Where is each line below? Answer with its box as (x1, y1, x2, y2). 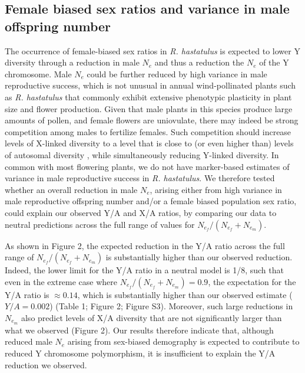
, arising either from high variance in (150, 183, 282, 195)
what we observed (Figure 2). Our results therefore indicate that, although (5, 323, 274, 336)
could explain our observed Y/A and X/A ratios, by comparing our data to (5, 206, 277, 218)
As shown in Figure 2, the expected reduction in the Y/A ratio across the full (5, 239, 285, 251)
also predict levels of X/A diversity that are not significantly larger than (21, 311, 282, 323)
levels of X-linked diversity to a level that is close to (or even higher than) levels (5, 137, 294, 149)
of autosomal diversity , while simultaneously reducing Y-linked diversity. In (5, 148, 279, 161)
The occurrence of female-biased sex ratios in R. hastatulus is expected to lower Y (5, 44, 300, 57)
